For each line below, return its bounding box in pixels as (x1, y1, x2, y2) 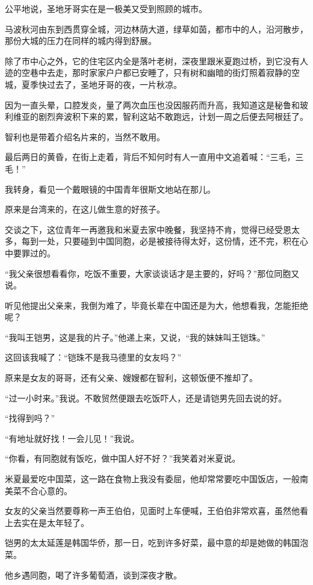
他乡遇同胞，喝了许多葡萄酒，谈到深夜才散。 (5, 568, 182, 581)
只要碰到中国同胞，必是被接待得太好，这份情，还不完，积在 (63, 235, 300, 247)
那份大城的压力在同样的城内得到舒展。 (5, 34, 156, 47)
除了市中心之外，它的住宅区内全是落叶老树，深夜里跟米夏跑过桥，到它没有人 (5, 54, 308, 67)
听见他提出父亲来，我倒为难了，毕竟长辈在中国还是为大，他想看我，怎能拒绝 (5, 299, 308, 311)
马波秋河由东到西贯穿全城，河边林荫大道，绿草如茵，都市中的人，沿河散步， (5, 22, 308, 35)
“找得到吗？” (5, 412, 55, 424)
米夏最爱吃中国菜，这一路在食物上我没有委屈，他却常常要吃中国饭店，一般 (5, 472, 300, 485)
